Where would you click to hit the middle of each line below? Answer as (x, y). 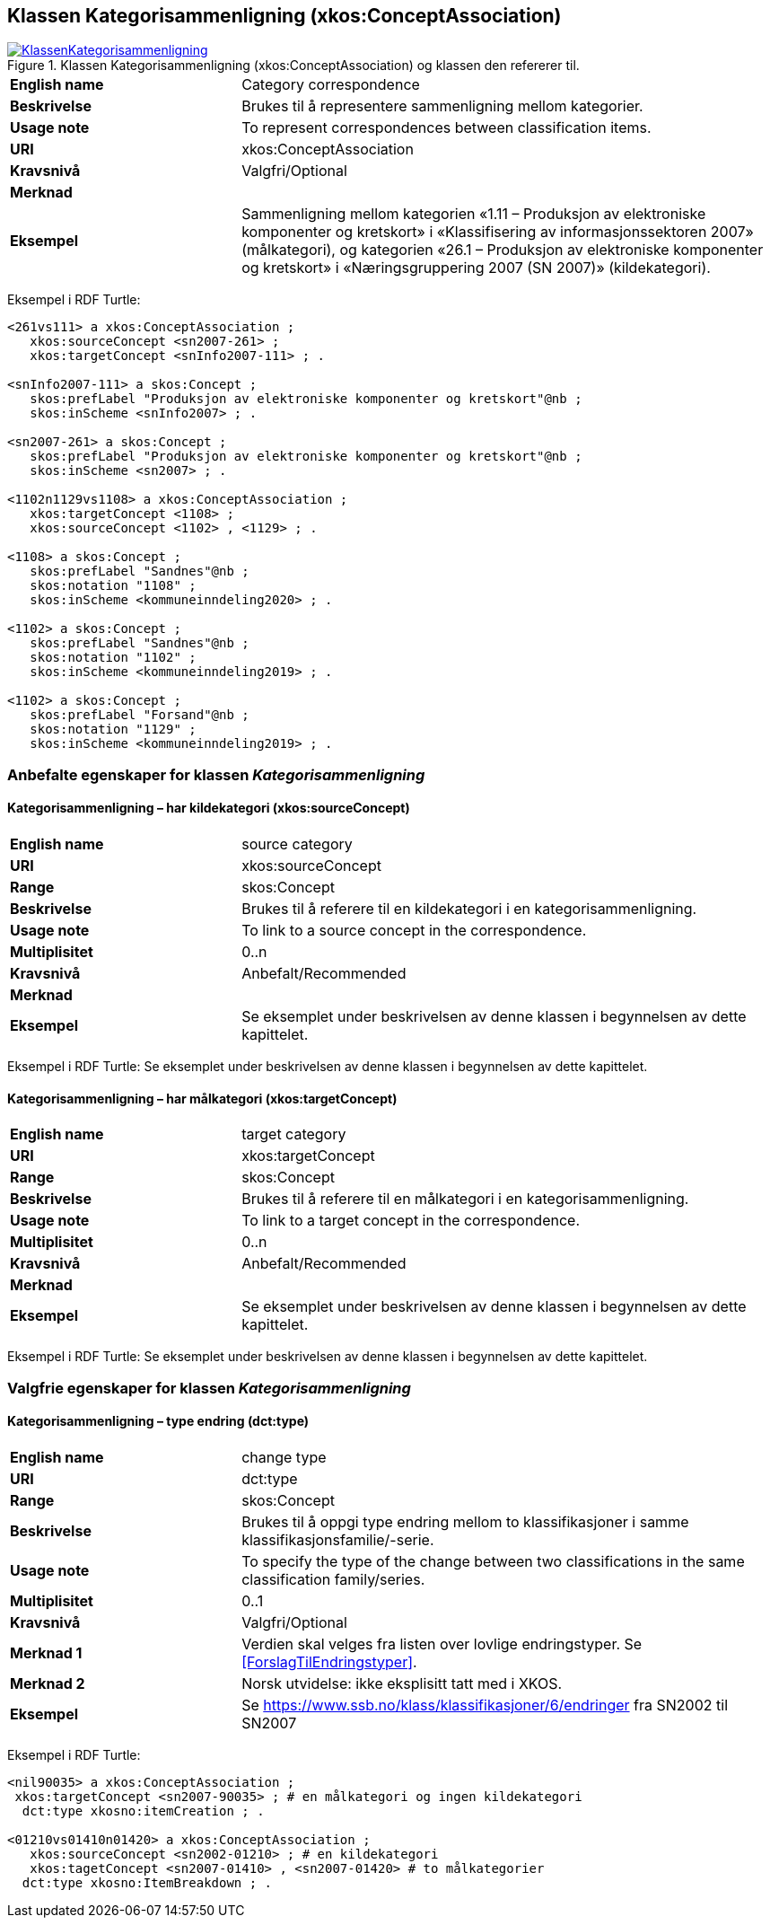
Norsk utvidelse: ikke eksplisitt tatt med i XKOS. (402, 1683)
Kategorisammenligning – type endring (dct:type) (158, 1421)
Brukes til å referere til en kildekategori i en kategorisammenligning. (469, 909)
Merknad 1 (46, 1653)
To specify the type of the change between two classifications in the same (493, 1561)
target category (294, 1134)
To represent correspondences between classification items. (446, 128)
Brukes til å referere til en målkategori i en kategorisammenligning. (465, 1199)
